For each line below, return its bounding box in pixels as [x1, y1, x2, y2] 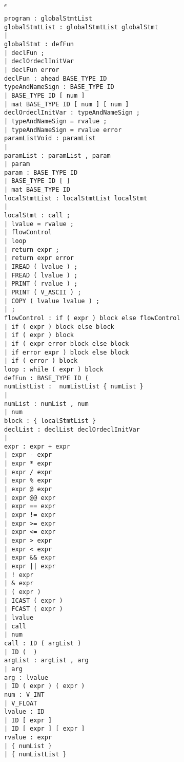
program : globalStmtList [4, 15, 92, 22]
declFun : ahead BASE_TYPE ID [4, 75, 107, 82]
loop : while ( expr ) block [4, 365, 104, 373]
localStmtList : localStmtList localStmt [4, 194, 148, 202]
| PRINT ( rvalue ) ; [4, 280, 78, 288]
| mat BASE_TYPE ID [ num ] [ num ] [4, 100, 129, 108]
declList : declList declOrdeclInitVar [4, 425, 140, 433]
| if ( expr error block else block [4, 340, 129, 347]
